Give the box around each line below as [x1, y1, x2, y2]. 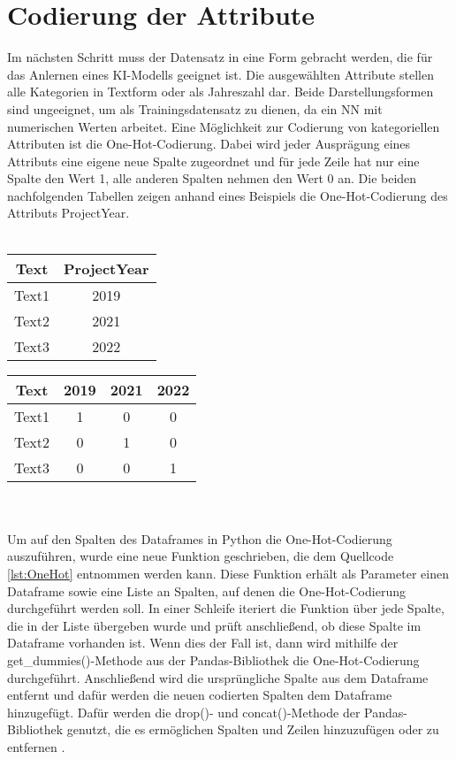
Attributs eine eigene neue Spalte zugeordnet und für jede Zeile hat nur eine [7, 151, 420, 170]
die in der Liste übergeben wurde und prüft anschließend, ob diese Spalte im [7, 616, 422, 634]
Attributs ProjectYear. [7, 203, 130, 222]
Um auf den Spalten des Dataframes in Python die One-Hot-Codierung [7, 529, 392, 548]
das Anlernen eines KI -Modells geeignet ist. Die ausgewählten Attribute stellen [7, 65, 434, 83]
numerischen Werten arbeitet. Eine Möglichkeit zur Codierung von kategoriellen [7, 117, 440, 135]
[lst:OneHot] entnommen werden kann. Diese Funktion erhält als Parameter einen [7, 564, 449, 583]
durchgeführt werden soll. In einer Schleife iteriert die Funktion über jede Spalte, [7, 599, 445, 617]
